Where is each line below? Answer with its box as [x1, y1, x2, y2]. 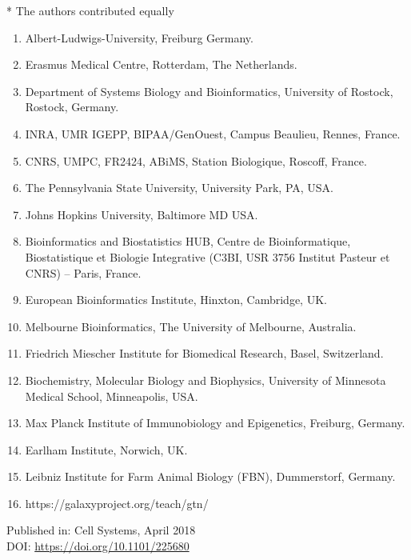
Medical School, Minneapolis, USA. [25, 387, 198, 404]
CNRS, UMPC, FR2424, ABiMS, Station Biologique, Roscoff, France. [25, 152, 367, 169]
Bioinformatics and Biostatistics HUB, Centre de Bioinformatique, [25, 233, 351, 250]
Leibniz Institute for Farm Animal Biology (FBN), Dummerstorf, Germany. [25, 468, 396, 485]
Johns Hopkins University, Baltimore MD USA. [25, 206, 258, 222]
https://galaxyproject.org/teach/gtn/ [25, 494, 209, 511]
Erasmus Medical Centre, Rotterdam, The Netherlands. [25, 56, 297, 73]
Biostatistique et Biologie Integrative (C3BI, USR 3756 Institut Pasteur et [25, 248, 390, 265]
